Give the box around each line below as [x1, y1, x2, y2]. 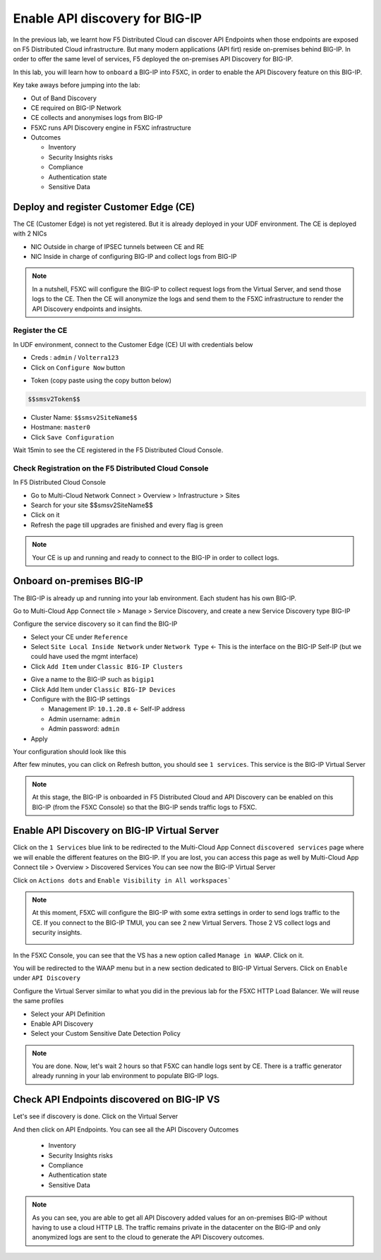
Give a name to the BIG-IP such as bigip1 [30, 675, 155, 684]
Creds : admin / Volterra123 [30, 353, 119, 362]
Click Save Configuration [30, 432, 114, 441]
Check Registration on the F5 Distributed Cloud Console [13, 463, 209, 473]
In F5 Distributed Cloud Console [13, 478, 106, 487]
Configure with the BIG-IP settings [30, 695, 131, 703]
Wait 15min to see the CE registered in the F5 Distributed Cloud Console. [13, 446, 224, 454]
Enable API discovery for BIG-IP [13, 11, 202, 26]
